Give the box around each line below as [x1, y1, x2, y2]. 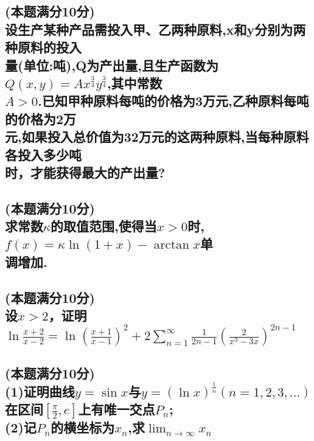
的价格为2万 [5, 109, 77, 128]
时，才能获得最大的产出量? [5, 162, 166, 181]
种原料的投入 [5, 38, 82, 57]
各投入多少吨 [5, 145, 82, 164]
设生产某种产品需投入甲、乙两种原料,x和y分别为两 [5, 19, 306, 38]
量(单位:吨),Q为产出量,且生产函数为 [5, 55, 219, 74]
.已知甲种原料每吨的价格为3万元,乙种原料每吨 [38, 91, 309, 110]
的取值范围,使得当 [51, 217, 157, 235]
